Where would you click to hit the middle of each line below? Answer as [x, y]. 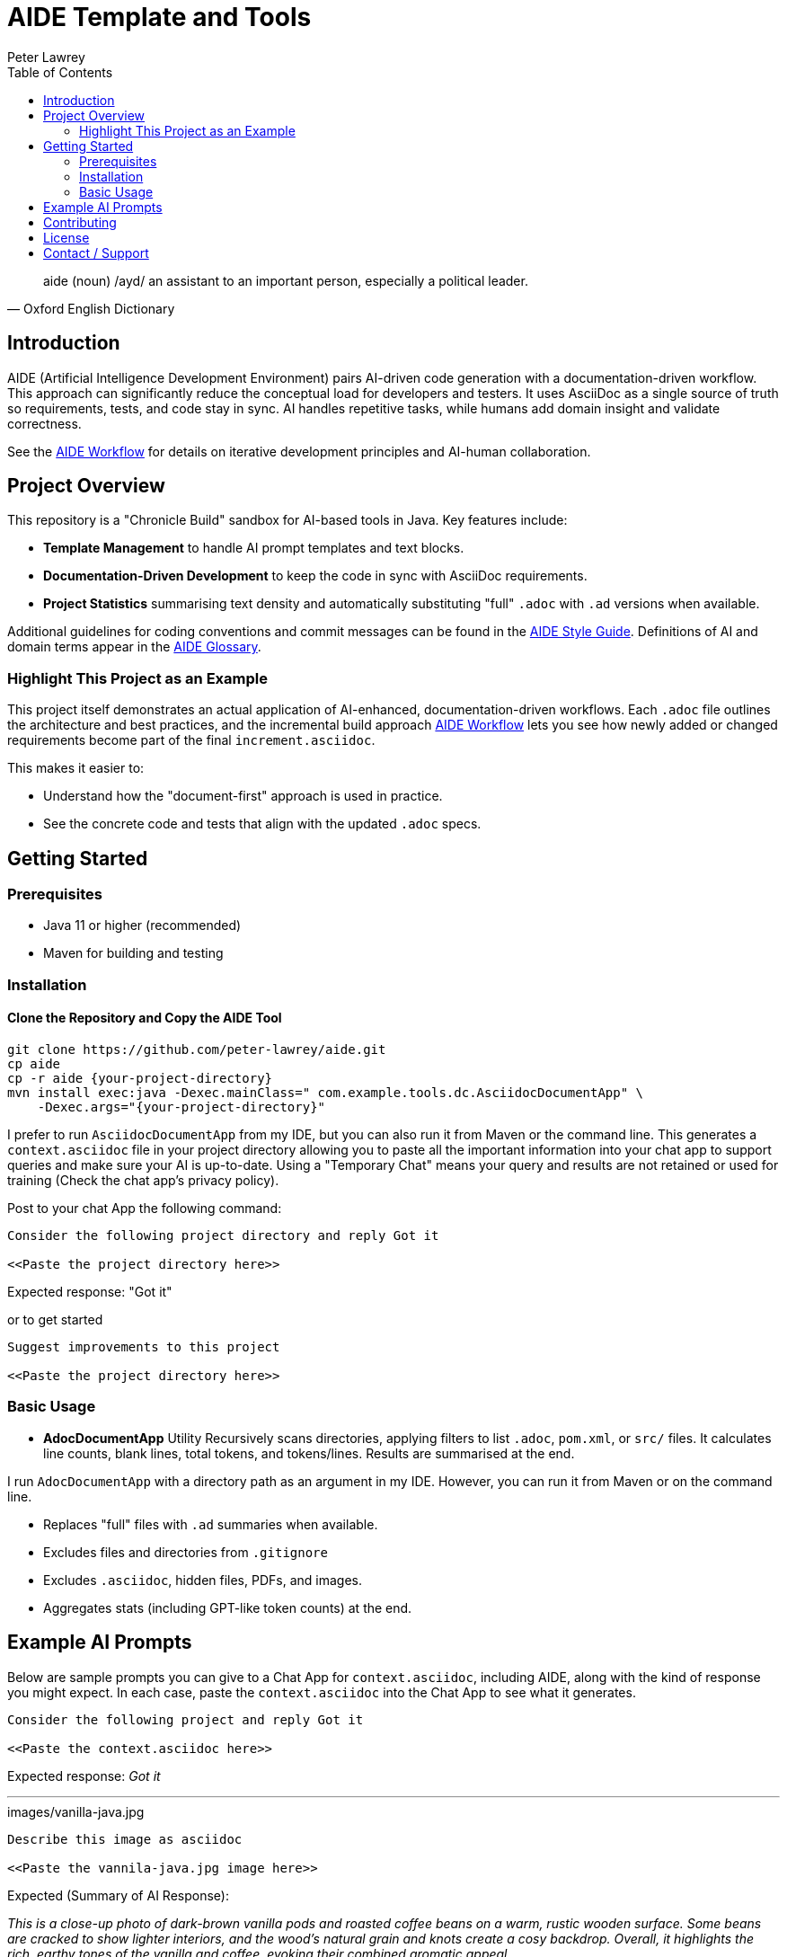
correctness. [44, 423]
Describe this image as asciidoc [125, 1839]
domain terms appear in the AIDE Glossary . [134, 647]
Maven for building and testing [133, 953]
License [66, 237]
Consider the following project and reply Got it [186, 1719]
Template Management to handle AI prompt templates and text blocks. [254, 548]
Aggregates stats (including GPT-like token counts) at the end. [228, 1607]
